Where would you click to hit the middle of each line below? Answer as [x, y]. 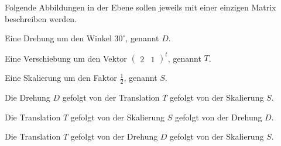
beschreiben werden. [41, 18]
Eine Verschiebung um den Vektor [66, 58]
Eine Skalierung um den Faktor [61, 78]
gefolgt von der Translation [111, 97]
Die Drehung [28, 97]
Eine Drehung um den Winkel [58, 38]
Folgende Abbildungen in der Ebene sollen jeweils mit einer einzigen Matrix [140, 7]
